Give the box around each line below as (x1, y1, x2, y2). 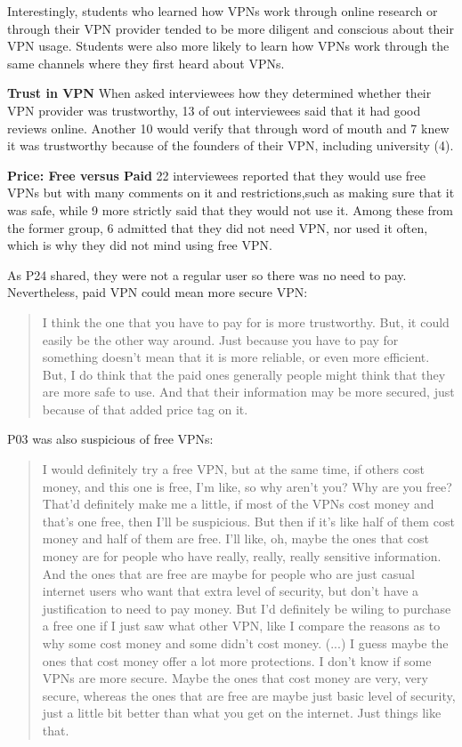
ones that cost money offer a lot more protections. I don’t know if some (42, 651, 432, 670)
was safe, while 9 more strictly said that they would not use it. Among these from (7, 200, 454, 219)
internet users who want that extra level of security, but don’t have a (42, 582, 419, 600)
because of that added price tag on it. (42, 399, 248, 418)
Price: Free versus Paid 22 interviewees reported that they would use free (7, 165, 426, 184)
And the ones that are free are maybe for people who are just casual (42, 564, 415, 582)
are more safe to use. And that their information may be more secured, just (42, 382, 455, 401)
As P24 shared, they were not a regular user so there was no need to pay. (7, 265, 407, 284)
